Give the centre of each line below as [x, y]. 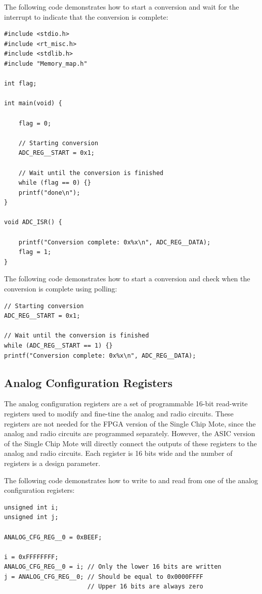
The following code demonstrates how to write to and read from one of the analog [131, 480]
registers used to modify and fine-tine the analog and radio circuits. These [119, 413]
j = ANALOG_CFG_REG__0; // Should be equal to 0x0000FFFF [104, 577]
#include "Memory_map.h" [46, 63]
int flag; [20, 84]
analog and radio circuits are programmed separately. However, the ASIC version [130, 433]
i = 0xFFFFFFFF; [31, 557]
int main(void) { [33, 103]
